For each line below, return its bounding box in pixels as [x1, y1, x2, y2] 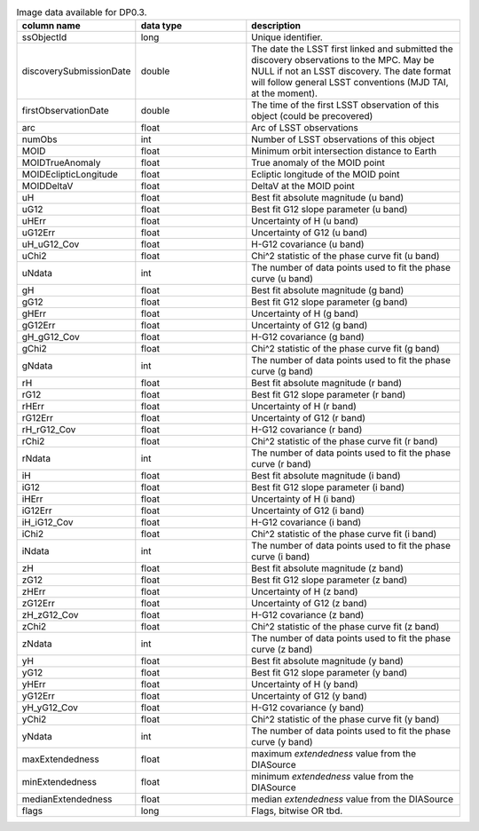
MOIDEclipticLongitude [21, 169, 119, 181]
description [251, 20, 302, 32]
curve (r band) [251, 458, 312, 471]
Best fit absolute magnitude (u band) [251, 192, 404, 204]
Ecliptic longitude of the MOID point [251, 169, 400, 181]
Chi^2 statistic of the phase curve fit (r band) [251, 435, 438, 447]
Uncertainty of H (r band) [251, 400, 357, 413]
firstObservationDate [21, 105, 110, 117]
